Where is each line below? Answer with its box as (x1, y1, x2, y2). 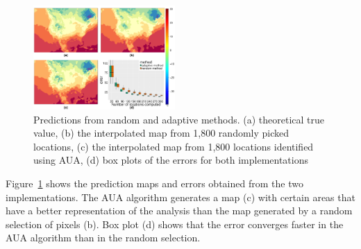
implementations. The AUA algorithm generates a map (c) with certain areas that (6, 189, 355, 204)
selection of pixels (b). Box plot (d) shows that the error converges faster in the (6, 216, 344, 231)
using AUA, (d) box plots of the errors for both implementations (33, 153, 308, 167)
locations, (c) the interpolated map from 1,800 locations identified (33, 139, 314, 153)
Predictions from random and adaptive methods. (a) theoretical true (33, 112, 325, 126)
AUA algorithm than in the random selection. (6, 230, 201, 245)
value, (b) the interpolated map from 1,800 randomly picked (33, 126, 289, 140)
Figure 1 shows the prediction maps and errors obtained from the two (6, 175, 303, 190)
